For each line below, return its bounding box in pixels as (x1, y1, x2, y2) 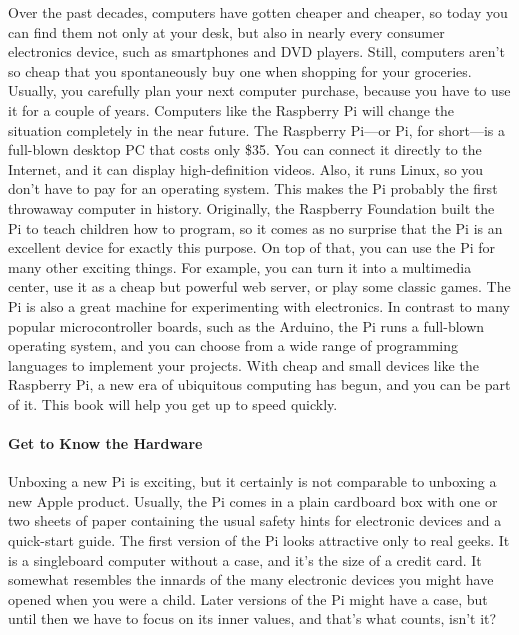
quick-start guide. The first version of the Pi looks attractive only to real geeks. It (8, 530, 510, 551)
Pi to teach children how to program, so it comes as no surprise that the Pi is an (8, 217, 503, 238)
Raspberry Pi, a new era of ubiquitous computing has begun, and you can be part (8, 374, 511, 395)
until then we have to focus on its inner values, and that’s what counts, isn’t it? (8, 608, 497, 629)
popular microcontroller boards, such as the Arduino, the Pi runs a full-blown (8, 315, 485, 336)
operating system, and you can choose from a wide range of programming (8, 335, 458, 356)
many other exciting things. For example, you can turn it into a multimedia (8, 256, 472, 277)
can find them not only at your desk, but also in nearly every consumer (8, 21, 445, 42)
